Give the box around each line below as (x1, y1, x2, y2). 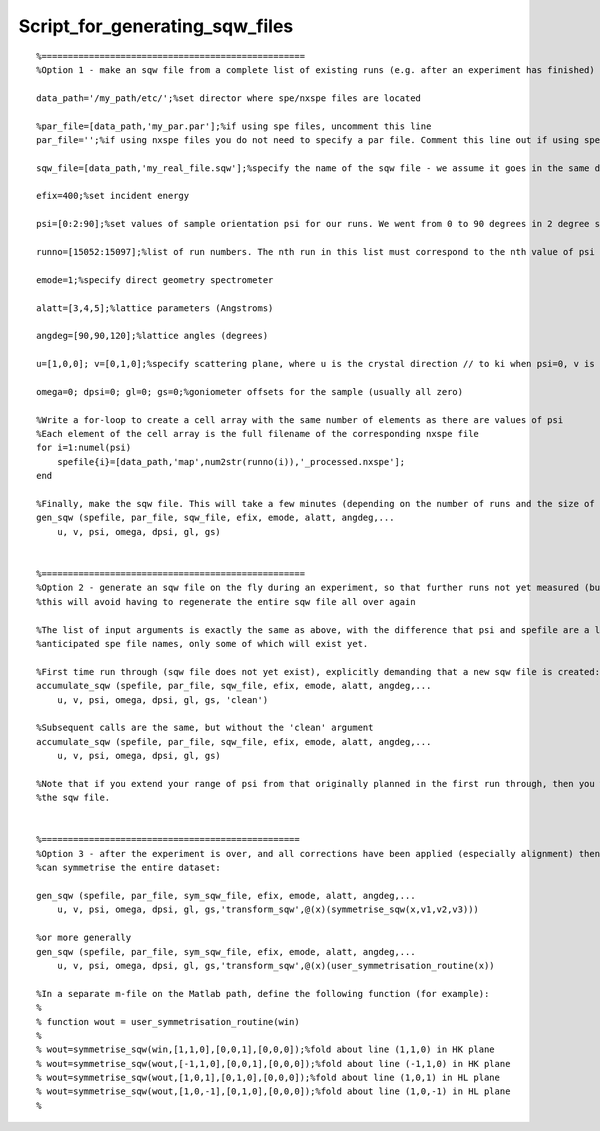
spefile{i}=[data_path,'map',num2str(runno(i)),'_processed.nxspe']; (56, 456, 406, 467)
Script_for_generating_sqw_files (18, 15, 294, 37)
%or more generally (36, 932, 132, 944)
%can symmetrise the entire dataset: (36, 862, 222, 874)
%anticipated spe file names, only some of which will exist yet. (36, 638, 369, 649)
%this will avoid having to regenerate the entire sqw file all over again (36, 596, 416, 607)
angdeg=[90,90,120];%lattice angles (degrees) (36, 330, 269, 342)
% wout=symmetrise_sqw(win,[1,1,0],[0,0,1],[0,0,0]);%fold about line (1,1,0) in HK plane (36, 1044, 495, 1055)
